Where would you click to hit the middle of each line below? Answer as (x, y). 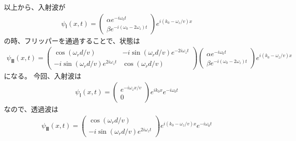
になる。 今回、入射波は (43, 75)
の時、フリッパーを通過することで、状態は (72, 40)
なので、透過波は (31, 109)
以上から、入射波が (35, 7)
